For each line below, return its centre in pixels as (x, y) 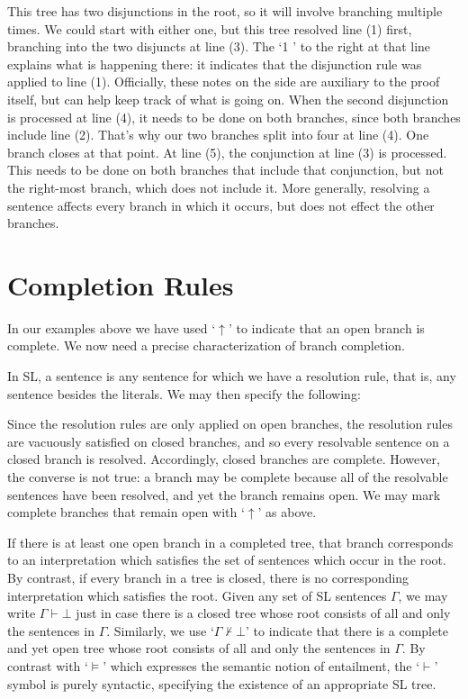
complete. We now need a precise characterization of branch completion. (206, 345)
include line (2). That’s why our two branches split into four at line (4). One (218, 135)
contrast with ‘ (48, 665)
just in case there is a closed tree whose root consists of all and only (263, 613)
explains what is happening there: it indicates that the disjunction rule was (215, 64)
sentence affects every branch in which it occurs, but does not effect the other (221, 205)
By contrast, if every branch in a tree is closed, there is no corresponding (208, 577)
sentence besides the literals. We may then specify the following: (184, 393)
